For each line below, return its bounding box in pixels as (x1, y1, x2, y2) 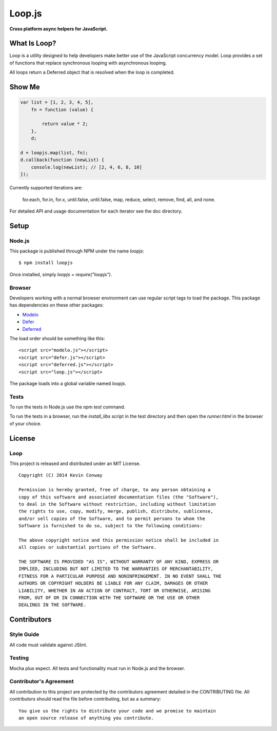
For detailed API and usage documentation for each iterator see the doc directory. (9, 208, 183, 214)
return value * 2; (42, 121, 88, 127)
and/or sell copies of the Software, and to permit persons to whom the (18, 515, 205, 522)
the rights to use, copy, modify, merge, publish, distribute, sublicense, (18, 508, 213, 514)
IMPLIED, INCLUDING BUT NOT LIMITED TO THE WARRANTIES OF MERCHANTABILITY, (18, 566, 213, 572)
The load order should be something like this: (9, 335, 105, 342)
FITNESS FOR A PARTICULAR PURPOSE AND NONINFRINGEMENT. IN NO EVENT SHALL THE (18, 573, 222, 579)
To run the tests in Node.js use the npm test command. (9, 404, 126, 410)
